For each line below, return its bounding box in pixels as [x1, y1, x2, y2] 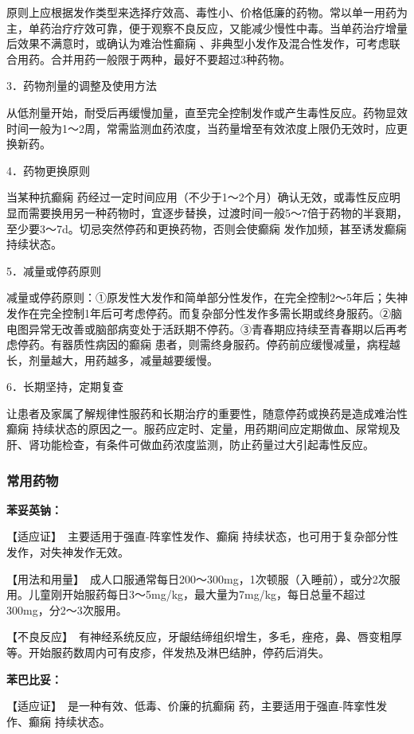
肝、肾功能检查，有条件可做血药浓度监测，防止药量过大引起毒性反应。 [6, 436, 374, 453]
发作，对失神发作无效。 [6, 544, 129, 560]
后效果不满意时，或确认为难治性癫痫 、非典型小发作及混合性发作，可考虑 [6, 35, 389, 52]
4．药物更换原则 [6, 162, 90, 178]
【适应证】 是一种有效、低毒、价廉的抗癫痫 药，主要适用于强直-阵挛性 [6, 697, 377, 714]
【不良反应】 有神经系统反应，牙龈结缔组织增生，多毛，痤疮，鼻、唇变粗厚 [6, 628, 402, 645]
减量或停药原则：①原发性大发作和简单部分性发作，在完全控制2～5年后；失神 [6, 289, 408, 306]
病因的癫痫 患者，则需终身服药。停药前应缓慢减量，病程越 [95, 336, 400, 353]
